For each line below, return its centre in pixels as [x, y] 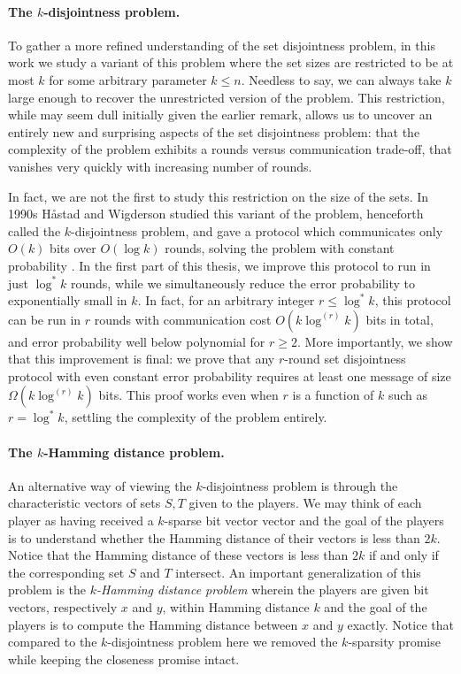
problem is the [47, 590]
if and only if [403, 555]
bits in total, [400, 319]
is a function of [333, 395]
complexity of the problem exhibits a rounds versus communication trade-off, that [230, 149]
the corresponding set [66, 572]
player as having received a [81, 521]
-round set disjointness [345, 359]
